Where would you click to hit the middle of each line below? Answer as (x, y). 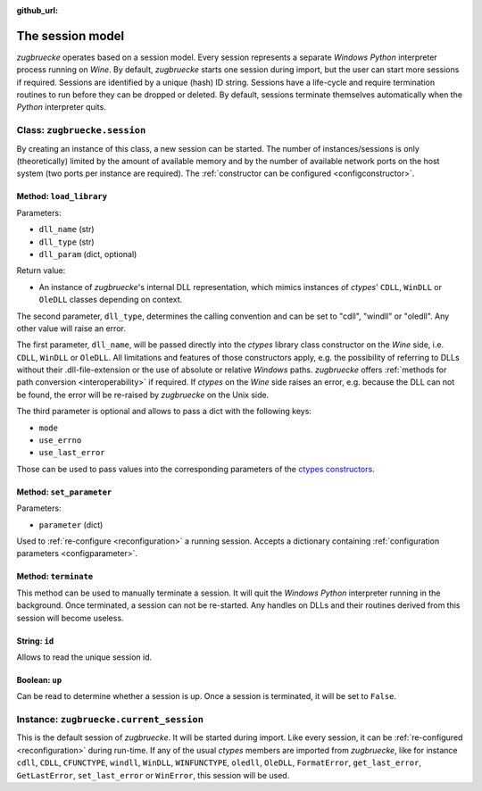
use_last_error (72, 453)
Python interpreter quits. (61, 107)
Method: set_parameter (64, 492)
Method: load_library (62, 196)
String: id (35, 641)
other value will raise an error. (71, 328)
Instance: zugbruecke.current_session (110, 720)
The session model (71, 36)
